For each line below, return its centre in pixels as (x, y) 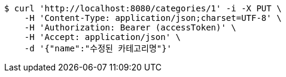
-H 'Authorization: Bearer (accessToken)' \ (130, 27)
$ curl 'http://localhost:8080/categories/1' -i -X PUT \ (143, 8)
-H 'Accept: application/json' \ (103, 37)
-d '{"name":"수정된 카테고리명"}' (98, 48)
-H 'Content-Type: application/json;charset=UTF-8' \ (153, 18)
